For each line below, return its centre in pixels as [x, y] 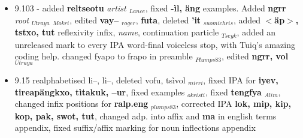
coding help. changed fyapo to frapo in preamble [104, 56]
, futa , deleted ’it [168, 19]
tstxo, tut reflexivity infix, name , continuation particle [117, 32]
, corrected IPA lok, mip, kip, [234, 103]
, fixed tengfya [233, 91]
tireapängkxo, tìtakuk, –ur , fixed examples [100, 91]
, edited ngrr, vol [255, 56]
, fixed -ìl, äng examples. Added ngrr [216, 8]
